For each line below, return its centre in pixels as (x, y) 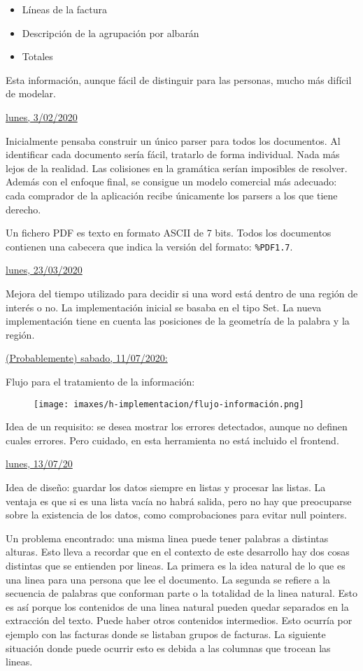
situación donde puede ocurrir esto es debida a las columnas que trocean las (168, 648)
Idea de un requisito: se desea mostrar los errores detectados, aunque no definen (177, 426)
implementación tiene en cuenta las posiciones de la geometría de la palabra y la (178, 321)
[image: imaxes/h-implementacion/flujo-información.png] (169, 404)
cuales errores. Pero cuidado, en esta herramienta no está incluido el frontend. (172, 440)
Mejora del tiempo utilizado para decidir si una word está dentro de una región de (182, 293)
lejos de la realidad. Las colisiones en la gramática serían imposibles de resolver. (177, 168)
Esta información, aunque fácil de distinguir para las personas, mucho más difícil (179, 79)
